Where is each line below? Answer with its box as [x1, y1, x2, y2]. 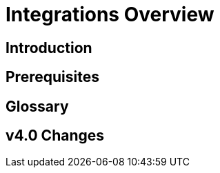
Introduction [6, 39, 92, 57]
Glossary [6, 97, 69, 115]
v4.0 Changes [6, 127, 105, 145]
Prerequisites [6, 68, 99, 86]
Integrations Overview [6, 3, 214, 26]
